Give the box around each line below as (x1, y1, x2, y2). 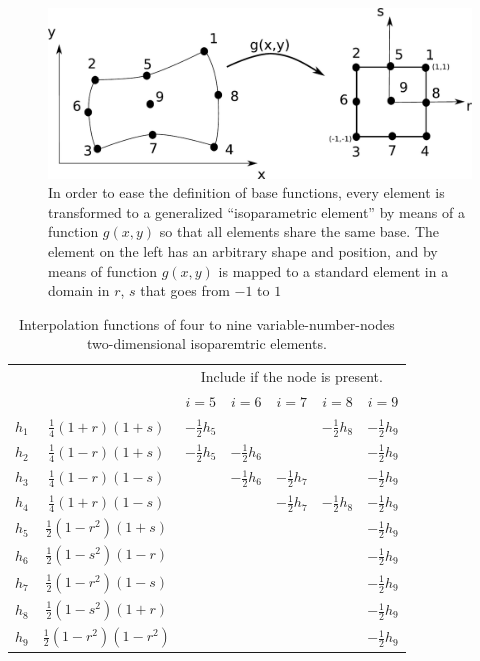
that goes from (140, 280, 230, 301)
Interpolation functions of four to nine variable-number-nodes (19, 313, 395, 334)
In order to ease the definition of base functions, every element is (48, 182, 445, 203)
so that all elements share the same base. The (159, 221, 439, 242)
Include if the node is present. (200, 366, 383, 387)
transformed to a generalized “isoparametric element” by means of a (48, 201, 465, 222)
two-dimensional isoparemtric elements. (86, 333, 327, 354)
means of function (48, 260, 157, 281)
